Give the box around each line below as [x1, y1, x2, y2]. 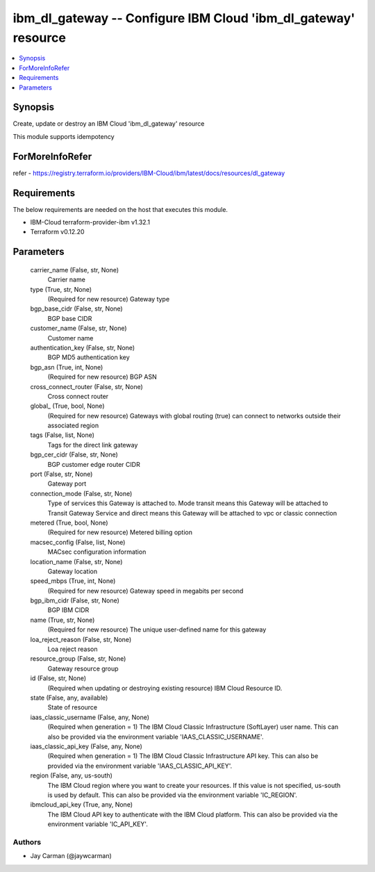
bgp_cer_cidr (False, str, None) [30, 450, 118, 459]
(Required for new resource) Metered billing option [47, 528, 192, 536]
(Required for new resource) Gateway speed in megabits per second [47, 586, 244, 595]
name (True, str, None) [30, 616, 95, 624]
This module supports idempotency [12, 132, 115, 140]
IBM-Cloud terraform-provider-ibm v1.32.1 [30, 218, 151, 227]
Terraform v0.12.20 [30, 228, 85, 236]
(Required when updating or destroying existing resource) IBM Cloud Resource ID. [47, 684, 283, 692]
